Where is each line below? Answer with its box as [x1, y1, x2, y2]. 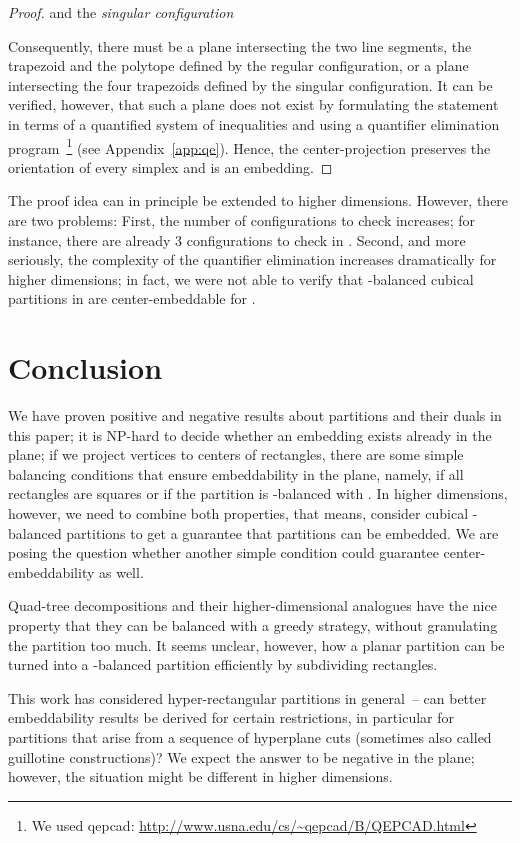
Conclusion [8, 347, 163, 388]
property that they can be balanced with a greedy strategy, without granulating [8, 615, 498, 636]
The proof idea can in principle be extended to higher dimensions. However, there [8, 190, 509, 211]
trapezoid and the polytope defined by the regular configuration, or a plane [8, 55, 469, 76]
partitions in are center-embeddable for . [8, 288, 256, 309]
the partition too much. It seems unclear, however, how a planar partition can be [8, 634, 505, 655]
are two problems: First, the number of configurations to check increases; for [8, 210, 476, 230]
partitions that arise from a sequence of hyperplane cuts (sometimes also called [8, 727, 492, 747]
